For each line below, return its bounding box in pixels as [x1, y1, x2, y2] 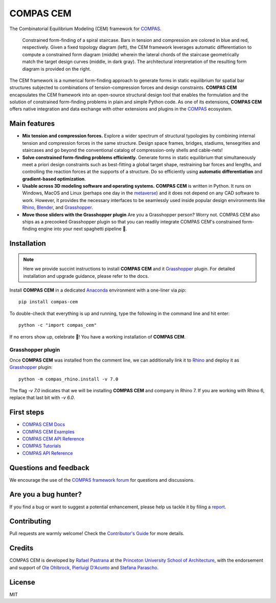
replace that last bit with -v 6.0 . [9, 394, 75, 401]
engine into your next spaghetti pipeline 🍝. [38, 226, 127, 232]
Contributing [9, 517, 51, 526]
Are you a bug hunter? [9, 490, 82, 499]
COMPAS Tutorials [22, 443, 61, 449]
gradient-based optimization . [22, 175, 86, 182]
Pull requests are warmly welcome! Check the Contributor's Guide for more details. [9, 530, 185, 537]
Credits [9, 544, 34, 552]
